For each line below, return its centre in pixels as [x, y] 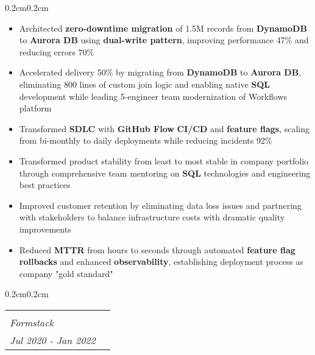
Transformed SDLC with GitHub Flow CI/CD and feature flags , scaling [165, 128]
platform [35, 108]
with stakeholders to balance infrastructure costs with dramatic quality [152, 217]
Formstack [32, 322]
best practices [45, 185]
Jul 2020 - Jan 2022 [53, 340]
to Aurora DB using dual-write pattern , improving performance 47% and [164, 40]
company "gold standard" [66, 273]
